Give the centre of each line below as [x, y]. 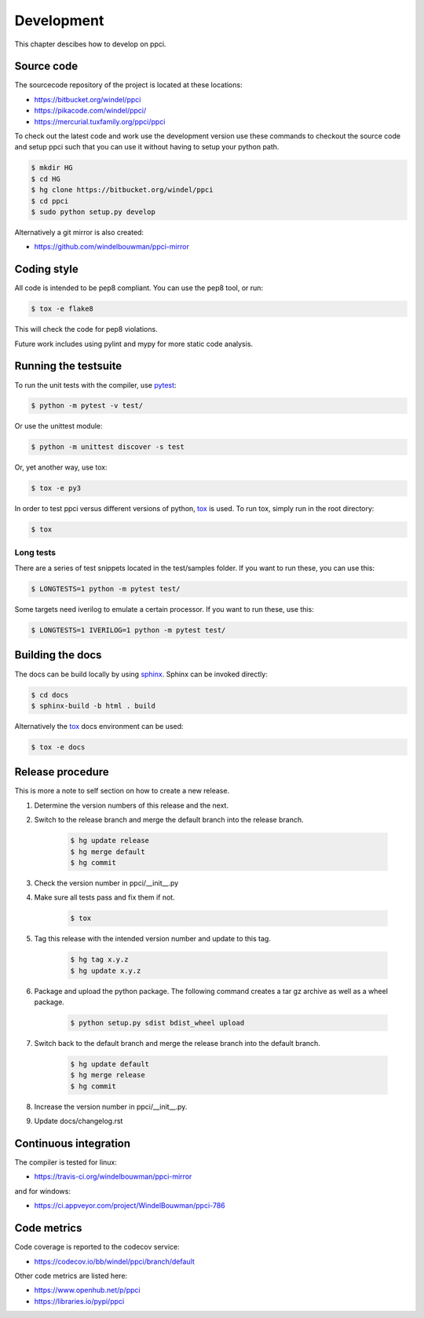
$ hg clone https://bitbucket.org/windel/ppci [122, 190]
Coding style [46, 269]
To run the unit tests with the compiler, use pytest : [95, 385]
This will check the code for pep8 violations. [86, 329]
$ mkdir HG [52, 168]
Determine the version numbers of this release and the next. [132, 805]
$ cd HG [46, 179]
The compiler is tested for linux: [66, 1162]
